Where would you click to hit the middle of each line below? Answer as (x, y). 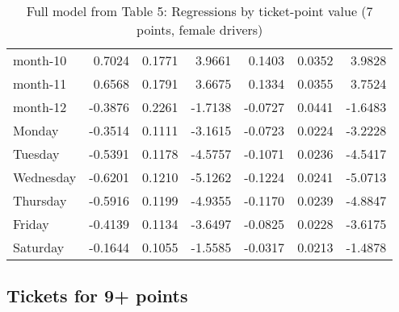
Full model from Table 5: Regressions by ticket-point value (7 (199, 11)
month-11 (40, 83)
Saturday (39, 247)
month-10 (40, 60)
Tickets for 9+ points (97, 295)
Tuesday (36, 154)
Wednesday (45, 177)
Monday (36, 130)
